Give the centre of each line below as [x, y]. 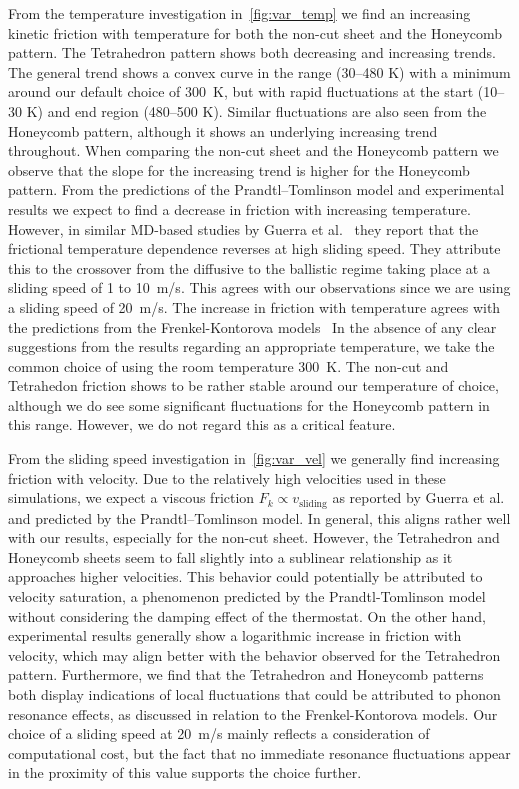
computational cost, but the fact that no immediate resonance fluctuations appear [259, 752]
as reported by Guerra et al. [418, 497]
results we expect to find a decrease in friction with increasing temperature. [239, 208]
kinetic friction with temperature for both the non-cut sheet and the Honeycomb [255, 32]
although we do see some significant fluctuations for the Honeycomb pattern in [249, 404]
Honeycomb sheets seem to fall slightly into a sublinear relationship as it [230, 556]
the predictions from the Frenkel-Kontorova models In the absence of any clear [252, 326]
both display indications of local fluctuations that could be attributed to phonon [254, 694]
